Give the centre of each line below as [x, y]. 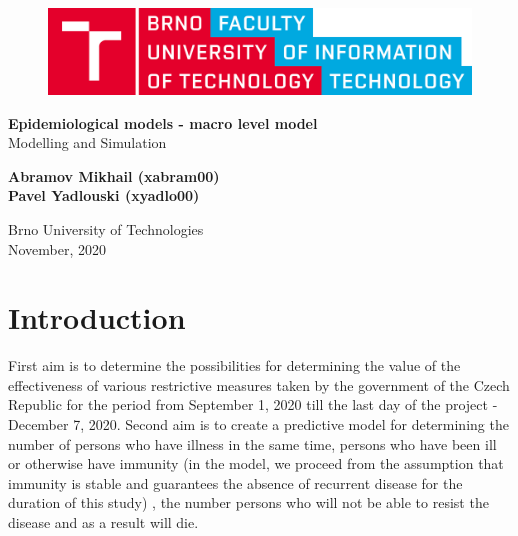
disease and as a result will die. [103, 521]
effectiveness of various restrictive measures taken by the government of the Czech [259, 384]
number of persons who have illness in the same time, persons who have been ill [252, 443]
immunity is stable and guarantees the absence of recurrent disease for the [235, 482]
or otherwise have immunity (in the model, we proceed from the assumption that [256, 463]
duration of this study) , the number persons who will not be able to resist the [248, 502]
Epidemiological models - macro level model [163, 122]
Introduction [97, 317]
